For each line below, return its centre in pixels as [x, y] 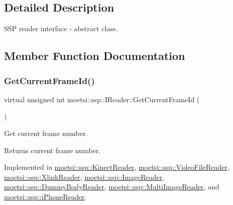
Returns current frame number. [52, 150]
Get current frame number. [46, 133]
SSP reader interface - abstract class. [61, 28]
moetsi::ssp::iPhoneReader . [45, 196]
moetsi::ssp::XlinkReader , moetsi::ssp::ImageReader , [84, 177]
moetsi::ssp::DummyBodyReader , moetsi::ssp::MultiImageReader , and [112, 187]
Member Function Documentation [95, 56]
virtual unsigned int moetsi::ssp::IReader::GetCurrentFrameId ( [102, 99]
